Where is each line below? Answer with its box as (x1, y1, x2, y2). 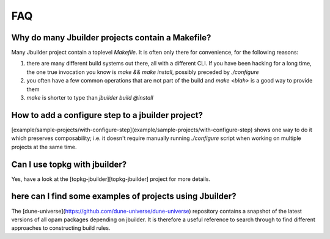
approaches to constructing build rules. (11, 224, 111, 232)
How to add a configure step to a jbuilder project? (11, 110, 203, 120)
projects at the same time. (11, 143, 77, 150)
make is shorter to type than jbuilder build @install (26, 94, 153, 101)
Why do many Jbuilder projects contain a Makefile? (11, 32, 211, 43)
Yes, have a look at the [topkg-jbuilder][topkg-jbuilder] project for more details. (11, 175, 211, 183)
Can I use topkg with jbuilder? (11, 159, 127, 169)
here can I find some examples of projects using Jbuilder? (11, 191, 237, 202)
